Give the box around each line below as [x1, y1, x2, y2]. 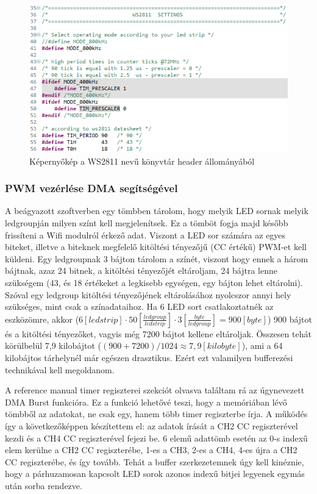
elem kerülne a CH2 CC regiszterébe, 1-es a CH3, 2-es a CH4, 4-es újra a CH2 [5, 443, 297, 456]
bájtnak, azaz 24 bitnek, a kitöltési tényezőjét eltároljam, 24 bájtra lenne [5, 264, 278, 277]
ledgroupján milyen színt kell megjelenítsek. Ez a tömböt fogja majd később [5, 217, 288, 229]
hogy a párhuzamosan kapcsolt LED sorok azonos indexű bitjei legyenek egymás [5, 467, 305, 480]
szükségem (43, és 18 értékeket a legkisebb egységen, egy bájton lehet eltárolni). [5, 276, 303, 289]
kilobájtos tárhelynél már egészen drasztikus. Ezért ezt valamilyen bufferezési [5, 351, 293, 363]
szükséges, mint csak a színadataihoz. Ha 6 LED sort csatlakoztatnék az [5, 300, 274, 313]
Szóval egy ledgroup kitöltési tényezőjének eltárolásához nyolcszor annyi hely [5, 288, 291, 301]
